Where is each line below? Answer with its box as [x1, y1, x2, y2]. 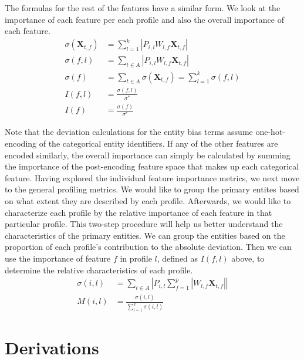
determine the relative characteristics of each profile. [5, 263, 193, 276]
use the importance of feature [5, 252, 111, 264]
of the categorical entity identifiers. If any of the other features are [39, 137, 278, 150]
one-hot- [255, 126, 285, 138]
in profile [120, 252, 152, 264]
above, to [231, 252, 265, 264]
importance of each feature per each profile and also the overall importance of [5, 13, 284, 25]
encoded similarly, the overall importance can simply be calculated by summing [5, 148, 291, 161]
